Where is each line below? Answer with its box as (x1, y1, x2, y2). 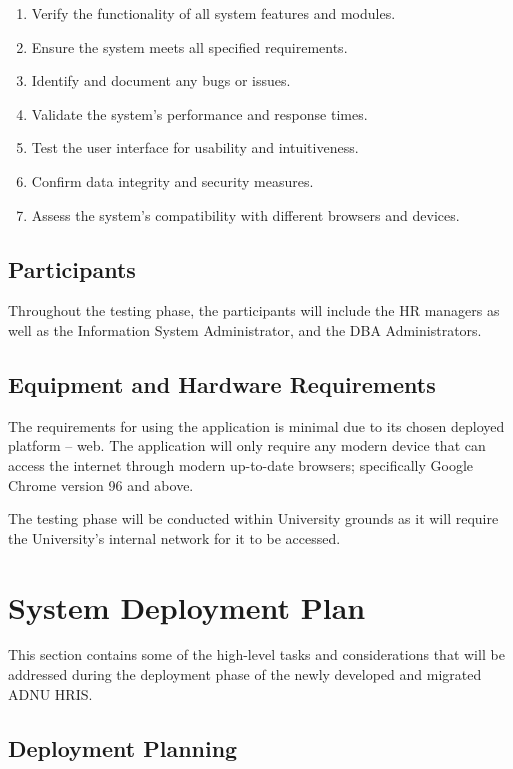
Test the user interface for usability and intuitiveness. (31, 137, 359, 158)
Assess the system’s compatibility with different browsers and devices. (31, 204, 460, 225)
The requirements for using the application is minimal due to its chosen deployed (8, 415, 505, 436)
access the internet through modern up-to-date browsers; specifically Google (8, 454, 473, 475)
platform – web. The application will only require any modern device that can (8, 435, 486, 456)
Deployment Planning (8, 732, 238, 763)
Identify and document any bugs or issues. (31, 70, 291, 91)
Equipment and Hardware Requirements (8, 368, 436, 399)
